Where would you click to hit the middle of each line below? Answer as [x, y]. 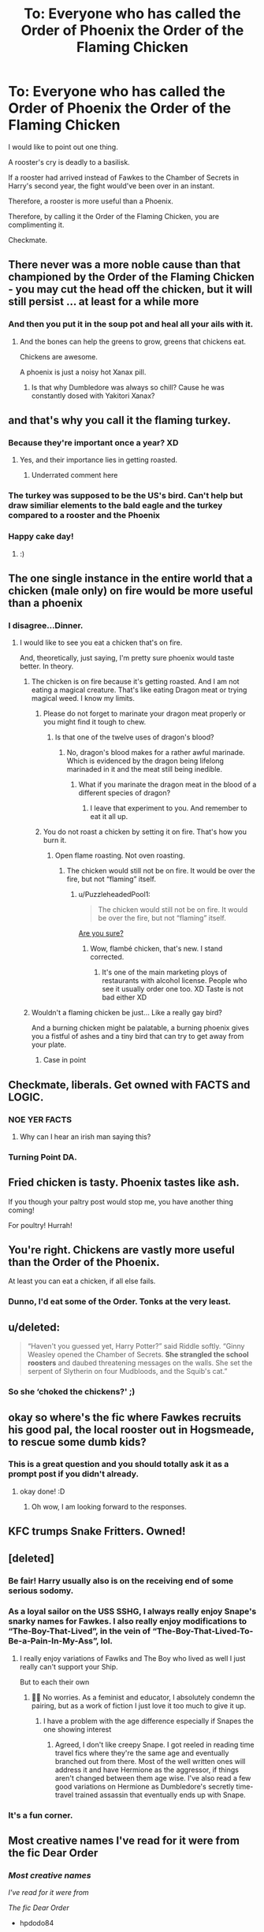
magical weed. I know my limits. [83, 698]
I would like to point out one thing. [63, 147]
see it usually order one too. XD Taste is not [173, 989]
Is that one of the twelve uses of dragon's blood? [134, 737]
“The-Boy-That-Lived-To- [203, 1631]
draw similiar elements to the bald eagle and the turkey [115, 505]
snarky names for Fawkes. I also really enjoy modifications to [128, 1621]
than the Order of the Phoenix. [84, 1262]
